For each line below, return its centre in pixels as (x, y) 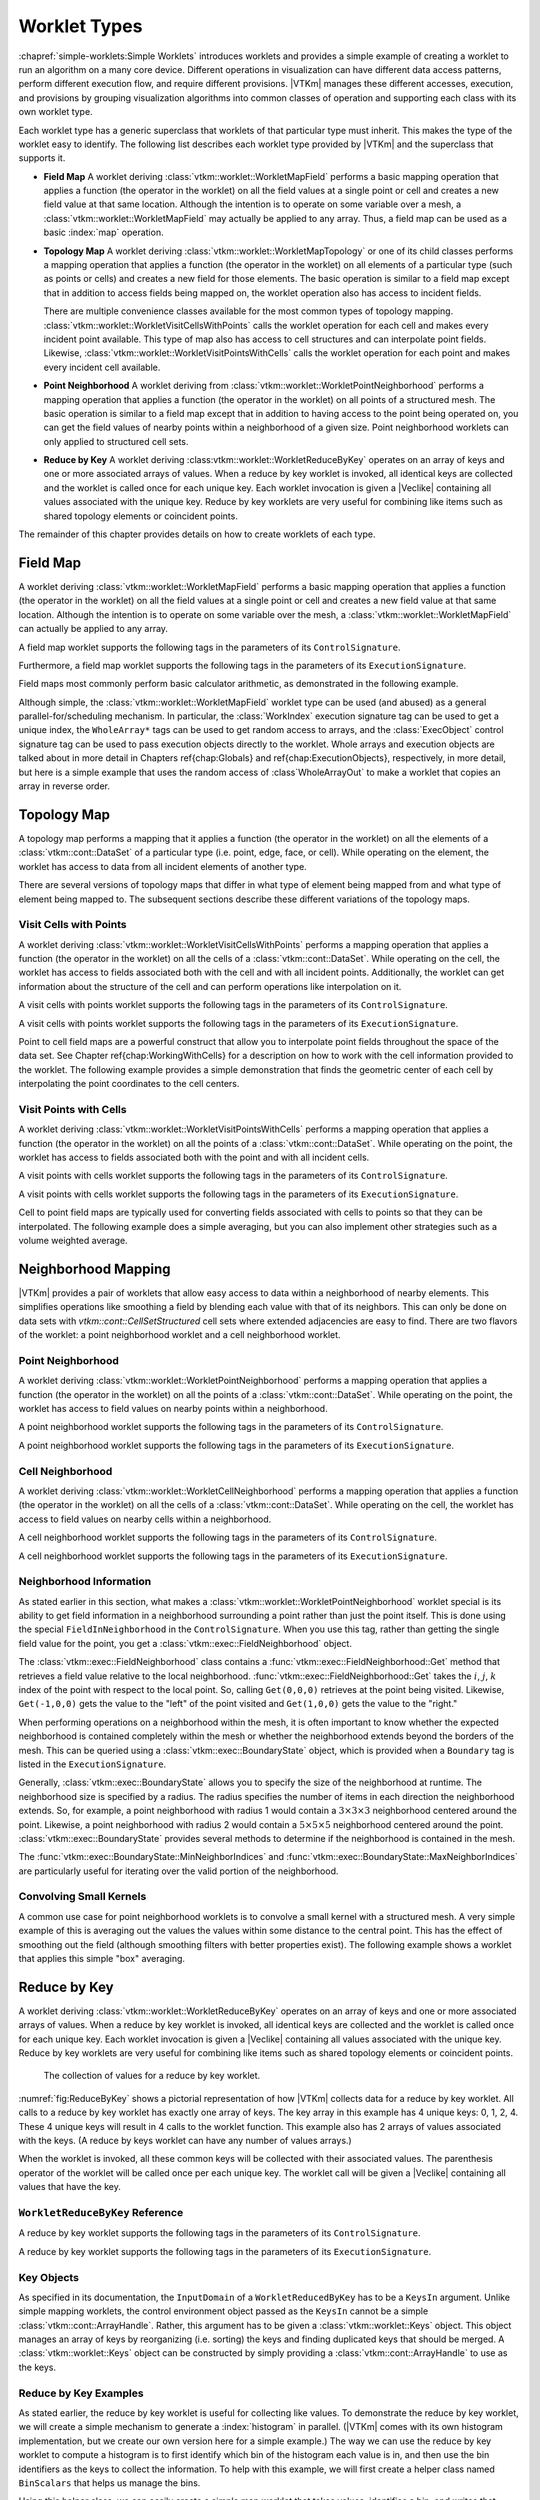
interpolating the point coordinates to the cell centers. (129, 1084)
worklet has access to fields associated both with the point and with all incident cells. (194, 1157)
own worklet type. (56, 112)
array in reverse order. (64, 786)
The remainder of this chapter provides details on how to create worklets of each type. (197, 534)
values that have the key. (70, 2187)
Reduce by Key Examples (81, 2393)
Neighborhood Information (85, 1582)
